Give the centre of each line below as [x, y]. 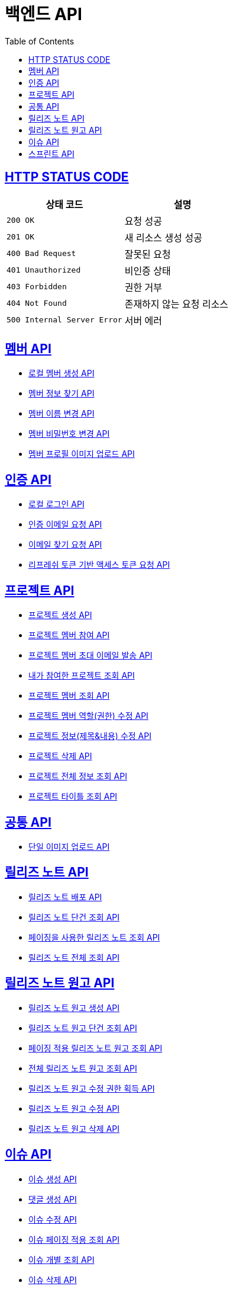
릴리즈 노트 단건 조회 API [74, 917]
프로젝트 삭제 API [60, 756]
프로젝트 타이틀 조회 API [73, 797]
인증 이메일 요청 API [65, 524]
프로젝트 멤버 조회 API [69, 696]
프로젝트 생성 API [60, 615]
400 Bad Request [41, 254]
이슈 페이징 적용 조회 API [74, 1239]
